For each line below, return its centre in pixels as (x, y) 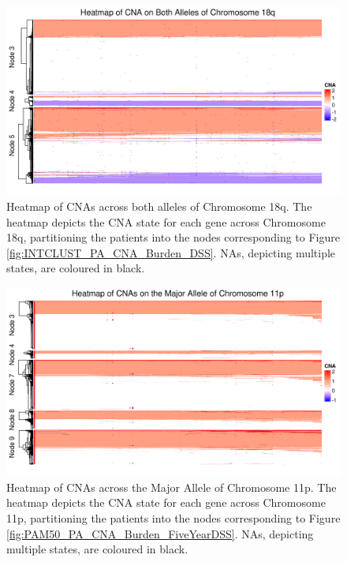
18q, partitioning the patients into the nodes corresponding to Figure (173, 237)
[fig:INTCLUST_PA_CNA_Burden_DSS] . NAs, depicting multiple (171, 252)
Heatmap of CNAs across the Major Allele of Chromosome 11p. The (172, 487)
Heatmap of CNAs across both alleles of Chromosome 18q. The (159, 206)
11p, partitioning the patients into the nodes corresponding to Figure (173, 518)
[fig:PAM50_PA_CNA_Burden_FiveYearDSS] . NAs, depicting (160, 533)
